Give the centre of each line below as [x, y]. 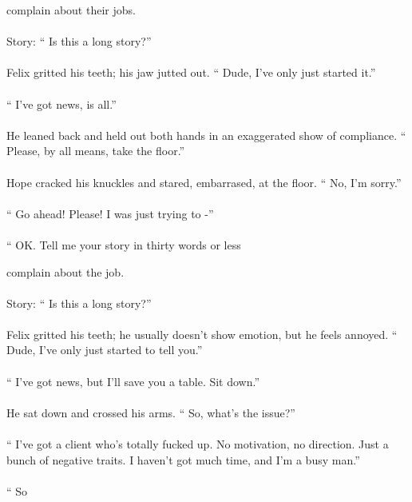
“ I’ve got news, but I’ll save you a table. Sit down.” [133, 381]
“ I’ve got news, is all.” [61, 104]
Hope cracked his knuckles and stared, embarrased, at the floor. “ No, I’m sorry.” [204, 182]
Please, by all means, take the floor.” [96, 151]
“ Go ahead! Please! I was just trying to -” [110, 213]
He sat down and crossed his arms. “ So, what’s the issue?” [151, 412]
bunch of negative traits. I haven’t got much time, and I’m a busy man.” [183, 459]
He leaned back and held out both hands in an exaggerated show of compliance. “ [206, 135]
